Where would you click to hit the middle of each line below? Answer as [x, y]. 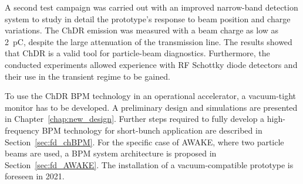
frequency [22, 130]
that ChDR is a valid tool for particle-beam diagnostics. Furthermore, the [137, 53]
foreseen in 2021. [35, 176]
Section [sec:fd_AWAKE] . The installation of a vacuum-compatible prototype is [149, 164]
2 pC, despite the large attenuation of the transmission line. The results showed [149, 41]
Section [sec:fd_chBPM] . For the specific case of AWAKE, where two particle [144, 142]
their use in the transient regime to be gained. [87, 76]
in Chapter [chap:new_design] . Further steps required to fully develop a [135, 119]
